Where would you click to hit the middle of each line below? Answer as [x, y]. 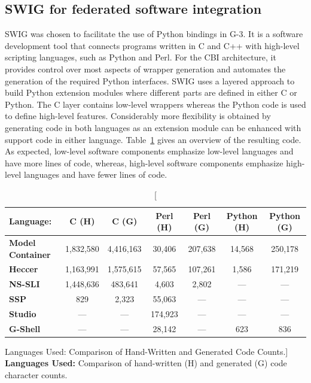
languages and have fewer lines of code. [95, 174]
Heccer [24, 269]
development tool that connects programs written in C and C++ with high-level [152, 45]
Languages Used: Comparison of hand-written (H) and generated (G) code [146, 363]
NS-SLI [25, 284]
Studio [23, 313]
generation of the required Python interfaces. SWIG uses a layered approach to [150, 80]
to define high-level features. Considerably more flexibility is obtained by [138, 116]
